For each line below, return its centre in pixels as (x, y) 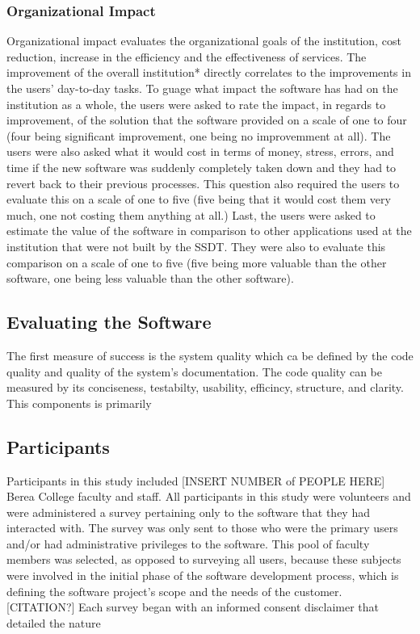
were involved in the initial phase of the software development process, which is (203, 575)
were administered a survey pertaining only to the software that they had (188, 512)
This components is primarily (79, 403)
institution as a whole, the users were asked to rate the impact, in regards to (196, 104)
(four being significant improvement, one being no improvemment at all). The (199, 135)
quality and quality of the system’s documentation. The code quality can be (194, 371)
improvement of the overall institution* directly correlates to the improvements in (209, 72)
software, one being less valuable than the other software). (150, 278)
